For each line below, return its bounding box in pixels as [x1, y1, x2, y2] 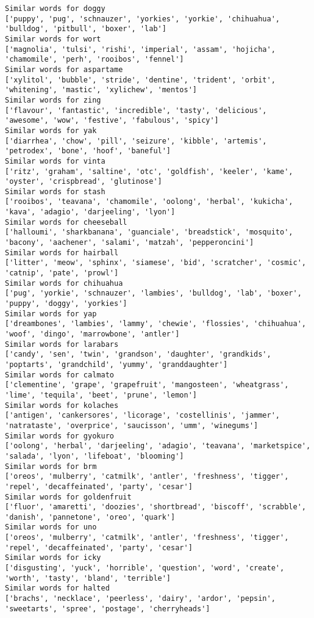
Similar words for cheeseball [5, 217, 127, 227]
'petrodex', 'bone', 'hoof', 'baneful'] [5, 147, 171, 156]
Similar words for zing [5, 95, 101, 104]
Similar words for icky [5, 553, 101, 562]
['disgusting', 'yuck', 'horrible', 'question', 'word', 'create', [5, 564, 285, 573]
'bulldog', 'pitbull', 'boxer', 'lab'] [5, 24, 166, 34]
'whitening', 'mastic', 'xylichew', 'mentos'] [5, 85, 197, 95]
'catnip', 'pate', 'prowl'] [5, 269, 119, 278]
